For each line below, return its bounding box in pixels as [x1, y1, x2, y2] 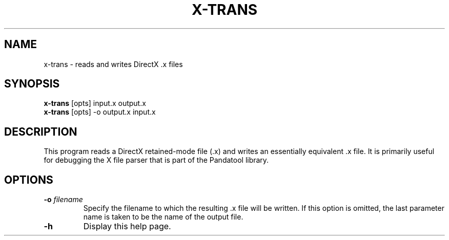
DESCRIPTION [4, 125, 77, 138]
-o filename [44, 195, 83, 204]
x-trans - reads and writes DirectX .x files [44, 59, 183, 69]
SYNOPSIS [4, 77, 60, 91]
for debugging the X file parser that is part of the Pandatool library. [44, 156, 269, 165]
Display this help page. [83, 221, 171, 232]
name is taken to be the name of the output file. [83, 212, 243, 222]
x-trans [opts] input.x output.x [44, 99, 146, 108]
